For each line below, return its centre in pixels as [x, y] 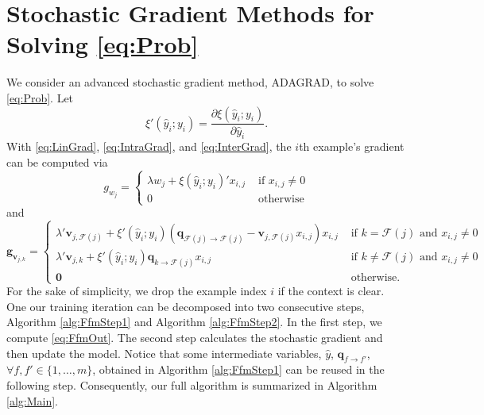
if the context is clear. [331, 291]
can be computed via [57, 161]
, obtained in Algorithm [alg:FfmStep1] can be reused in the [238, 369]
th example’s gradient [352, 146]
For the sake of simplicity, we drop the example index [137, 291]
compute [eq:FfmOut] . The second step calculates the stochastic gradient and [195, 337]
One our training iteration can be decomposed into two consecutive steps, [186, 306]
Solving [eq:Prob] [103, 44]
